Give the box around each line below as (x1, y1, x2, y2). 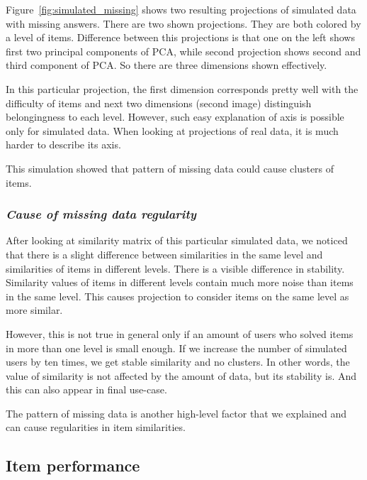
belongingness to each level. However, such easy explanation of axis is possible (6, 109, 344, 124)
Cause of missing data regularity (6, 205, 196, 223)
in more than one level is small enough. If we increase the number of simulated (6, 340, 347, 355)
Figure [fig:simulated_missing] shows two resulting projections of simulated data (6, 2, 356, 16)
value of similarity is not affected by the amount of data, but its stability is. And (6, 368, 357, 383)
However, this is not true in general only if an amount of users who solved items (6, 326, 354, 341)
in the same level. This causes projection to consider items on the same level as (6, 288, 349, 303)
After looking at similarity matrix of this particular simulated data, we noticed (6, 233, 348, 248)
